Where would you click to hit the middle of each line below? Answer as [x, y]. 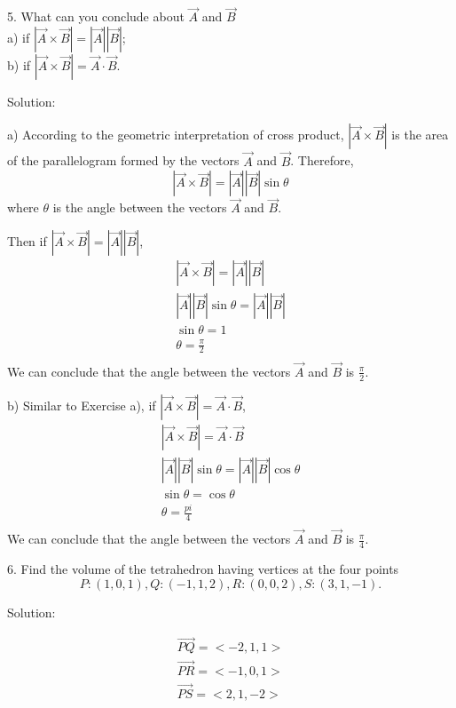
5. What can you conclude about [96, 16]
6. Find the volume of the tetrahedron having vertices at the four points [203, 568]
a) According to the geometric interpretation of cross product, [176, 135]
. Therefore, [322, 160]
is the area [420, 135]
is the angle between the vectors [140, 207]
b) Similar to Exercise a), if [82, 405]
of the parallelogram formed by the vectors [123, 160]
